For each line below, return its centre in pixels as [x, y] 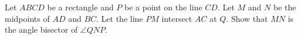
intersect [177, 18]
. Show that [247, 18]
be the [285, 7]
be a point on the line [163, 7]
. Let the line [120, 18]
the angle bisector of [41, 30]
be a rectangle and [80, 7]
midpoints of [27, 18]
